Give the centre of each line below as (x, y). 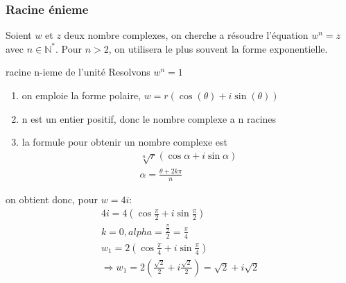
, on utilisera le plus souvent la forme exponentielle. (218, 48)
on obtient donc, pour (52, 199)
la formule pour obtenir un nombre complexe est (124, 142)
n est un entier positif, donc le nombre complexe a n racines (149, 118)
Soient (19, 35)
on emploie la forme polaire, (81, 95)
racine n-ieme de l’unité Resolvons (78, 72)
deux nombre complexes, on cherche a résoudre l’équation (186, 35)
